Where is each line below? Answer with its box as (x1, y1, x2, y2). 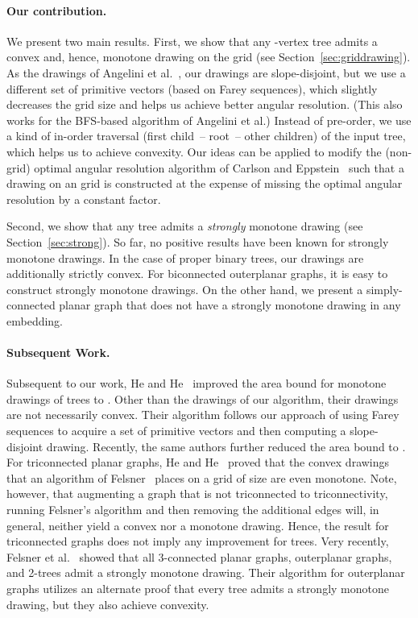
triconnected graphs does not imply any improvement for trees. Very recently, (6, 533, 389, 550)
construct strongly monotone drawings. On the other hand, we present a (6, 280, 363, 297)
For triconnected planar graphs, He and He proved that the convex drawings (6, 454, 390, 471)
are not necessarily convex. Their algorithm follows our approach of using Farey (6, 406, 399, 423)
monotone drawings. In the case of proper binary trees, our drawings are (6, 249, 364, 266)
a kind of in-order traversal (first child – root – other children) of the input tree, (6, 127, 406, 144)
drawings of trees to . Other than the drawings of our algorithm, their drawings (6, 390, 399, 407)
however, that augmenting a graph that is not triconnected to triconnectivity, (6, 485, 388, 502)
